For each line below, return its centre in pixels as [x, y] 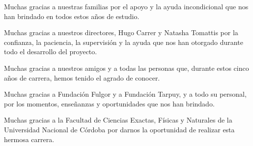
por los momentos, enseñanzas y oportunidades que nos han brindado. [109, 103]
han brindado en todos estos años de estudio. [72, 16]
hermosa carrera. [29, 139]
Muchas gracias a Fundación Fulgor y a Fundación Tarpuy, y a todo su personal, [125, 94]
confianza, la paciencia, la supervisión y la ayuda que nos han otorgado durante [124, 42]
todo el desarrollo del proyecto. [51, 52]
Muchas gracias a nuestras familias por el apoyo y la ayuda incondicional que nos [126, 6]
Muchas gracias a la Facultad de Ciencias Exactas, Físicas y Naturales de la [118, 120]
